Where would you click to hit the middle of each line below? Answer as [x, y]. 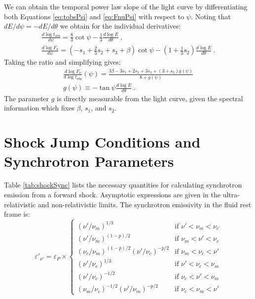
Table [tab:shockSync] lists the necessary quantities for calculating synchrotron [123, 185]
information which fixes [39, 108]
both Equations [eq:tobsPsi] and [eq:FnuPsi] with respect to [94, 16]
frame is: [17, 214]
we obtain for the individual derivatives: [120, 26]
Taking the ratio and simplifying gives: [62, 62]
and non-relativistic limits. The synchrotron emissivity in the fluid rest [145, 204]
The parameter [27, 98]
